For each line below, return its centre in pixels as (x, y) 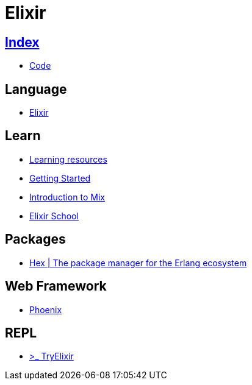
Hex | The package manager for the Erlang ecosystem (138, 263)
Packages (35, 239)
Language (36, 89)
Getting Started (60, 178)
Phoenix (46, 309)
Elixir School (54, 216)
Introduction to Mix (67, 197)
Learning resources (68, 159)
